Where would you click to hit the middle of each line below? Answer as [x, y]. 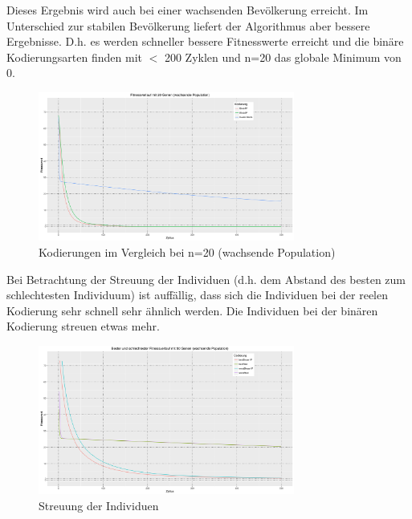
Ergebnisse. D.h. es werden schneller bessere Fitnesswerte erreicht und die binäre [205, 41]
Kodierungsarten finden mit [74, 57]
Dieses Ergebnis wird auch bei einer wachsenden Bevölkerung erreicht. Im [188, 10]
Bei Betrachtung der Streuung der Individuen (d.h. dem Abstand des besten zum [206, 279]
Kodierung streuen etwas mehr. [83, 326]
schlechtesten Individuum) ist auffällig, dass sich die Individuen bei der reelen [197, 295]
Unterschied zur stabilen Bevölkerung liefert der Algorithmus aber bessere [188, 25]
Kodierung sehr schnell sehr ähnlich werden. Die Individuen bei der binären [192, 310]
